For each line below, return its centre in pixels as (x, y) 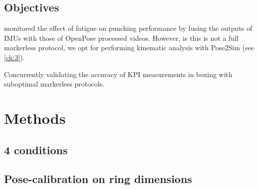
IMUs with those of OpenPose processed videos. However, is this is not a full (121, 38)
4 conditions (36, 149)
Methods (35, 118)
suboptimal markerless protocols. (54, 84)
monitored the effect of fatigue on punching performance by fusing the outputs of (128, 28)
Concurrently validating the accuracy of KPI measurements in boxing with (118, 74)
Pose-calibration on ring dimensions (98, 179)
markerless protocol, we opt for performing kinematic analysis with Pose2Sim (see (129, 47)
